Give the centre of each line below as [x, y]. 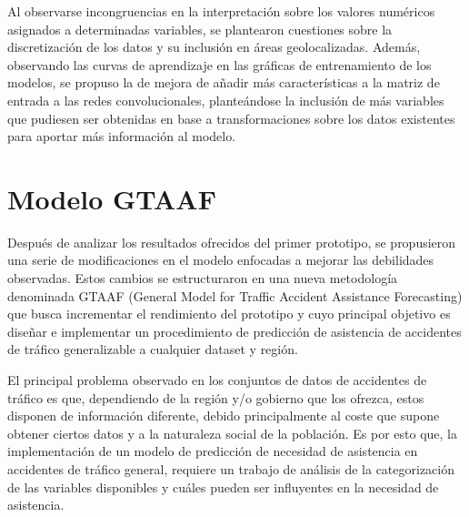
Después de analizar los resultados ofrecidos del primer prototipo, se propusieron [232, 242]
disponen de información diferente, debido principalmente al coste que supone [224, 416]
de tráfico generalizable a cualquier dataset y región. [153, 349]
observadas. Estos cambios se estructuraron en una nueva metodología [203, 278]
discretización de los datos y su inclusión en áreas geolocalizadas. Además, [214, 47]
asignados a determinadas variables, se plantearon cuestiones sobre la [200, 29]
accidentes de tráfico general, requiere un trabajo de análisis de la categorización [231, 469]
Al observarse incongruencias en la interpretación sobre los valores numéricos [221, 11]
